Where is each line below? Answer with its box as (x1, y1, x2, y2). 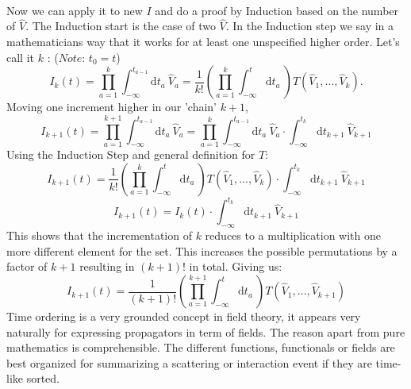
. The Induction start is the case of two (25, 17, 216, 34)
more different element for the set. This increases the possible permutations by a (6, 242, 398, 259)
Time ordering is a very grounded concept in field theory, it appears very (6, 308, 361, 325)
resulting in (79, 258, 135, 275)
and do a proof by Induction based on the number (155, 2, 399, 18)
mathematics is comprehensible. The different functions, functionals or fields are (6, 339, 395, 356)
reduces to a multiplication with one (205, 227, 382, 244)
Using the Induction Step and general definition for (6, 146, 255, 163)
